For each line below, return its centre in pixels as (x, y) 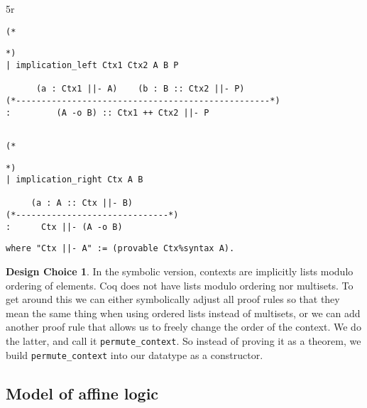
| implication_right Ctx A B (75, 180)
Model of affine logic (82, 393)
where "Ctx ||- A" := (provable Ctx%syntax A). (120, 249)
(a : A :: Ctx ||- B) (82, 203)
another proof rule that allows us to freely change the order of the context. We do (183, 327)
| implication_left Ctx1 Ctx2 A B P (92, 65)
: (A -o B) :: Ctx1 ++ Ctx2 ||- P (108, 112)
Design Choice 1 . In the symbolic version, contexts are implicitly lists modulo (180, 271)
